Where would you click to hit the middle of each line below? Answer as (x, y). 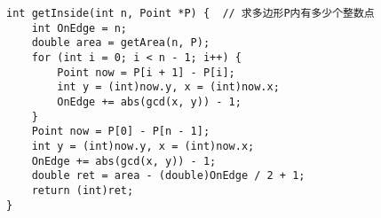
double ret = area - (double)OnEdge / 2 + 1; (168, 176)
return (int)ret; (83, 190)
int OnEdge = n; (79, 28)
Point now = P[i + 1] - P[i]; (146, 72)
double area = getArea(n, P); (121, 43)
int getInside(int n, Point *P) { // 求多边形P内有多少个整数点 (190, 13)
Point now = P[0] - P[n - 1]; (121, 132)
